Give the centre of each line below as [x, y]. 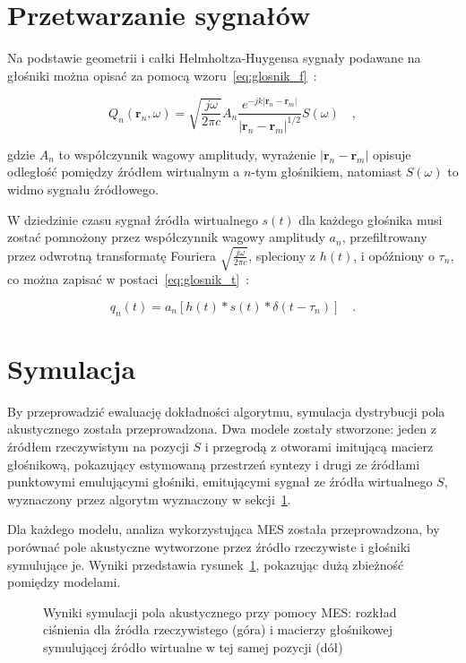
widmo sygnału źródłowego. [83, 189]
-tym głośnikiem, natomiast [327, 172]
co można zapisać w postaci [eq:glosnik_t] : [129, 279]
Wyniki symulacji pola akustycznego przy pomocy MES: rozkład [220, 611]
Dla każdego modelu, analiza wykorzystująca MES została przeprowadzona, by [224, 529]
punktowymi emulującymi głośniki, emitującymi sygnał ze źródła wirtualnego [220, 482]
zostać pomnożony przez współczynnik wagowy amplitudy [166, 237]
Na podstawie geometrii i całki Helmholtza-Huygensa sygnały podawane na [214, 58]
